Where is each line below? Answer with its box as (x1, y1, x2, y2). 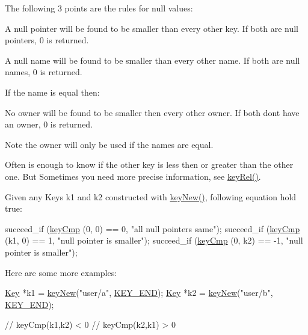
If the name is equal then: (5, 85, 100, 98)
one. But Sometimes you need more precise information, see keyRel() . (5, 170, 261, 182)
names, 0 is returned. (5, 66, 82, 78)
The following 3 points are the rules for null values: (5, 2, 193, 14)
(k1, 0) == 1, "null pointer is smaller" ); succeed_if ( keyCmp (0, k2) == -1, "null (5, 234, 303, 247)
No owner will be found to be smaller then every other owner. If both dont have (5, 106, 300, 118)
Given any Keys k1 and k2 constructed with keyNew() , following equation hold (5, 190, 297, 203)
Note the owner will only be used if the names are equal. (5, 138, 214, 150)
